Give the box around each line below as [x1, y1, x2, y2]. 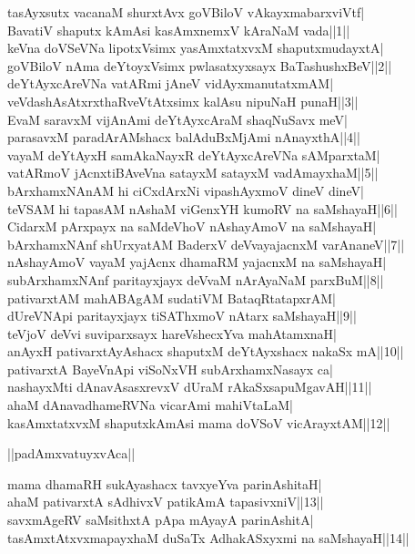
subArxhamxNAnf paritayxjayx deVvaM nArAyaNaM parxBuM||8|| [7, 270, 384, 289]
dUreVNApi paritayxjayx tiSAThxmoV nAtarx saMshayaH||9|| [7, 306, 357, 325]
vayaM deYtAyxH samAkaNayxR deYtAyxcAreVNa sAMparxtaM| [7, 145, 380, 164]
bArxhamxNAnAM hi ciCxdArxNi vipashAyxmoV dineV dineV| [7, 180, 364, 200]
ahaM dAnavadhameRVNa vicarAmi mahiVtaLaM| [7, 395, 293, 415]
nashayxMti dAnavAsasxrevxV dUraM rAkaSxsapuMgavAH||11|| [7, 377, 372, 396]
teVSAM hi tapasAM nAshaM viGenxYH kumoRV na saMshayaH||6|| [7, 199, 398, 218]
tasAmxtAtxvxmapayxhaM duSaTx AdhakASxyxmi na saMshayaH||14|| [7, 528, 410, 547]
